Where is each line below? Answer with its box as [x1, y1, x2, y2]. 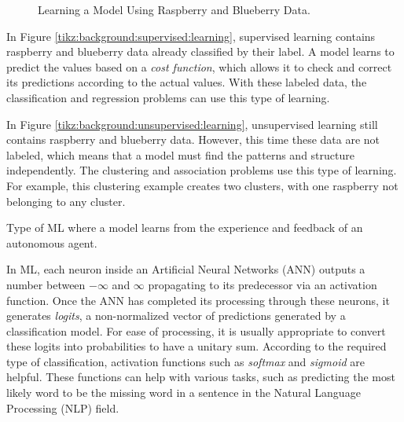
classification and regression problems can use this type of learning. [6, 89, 330, 105]
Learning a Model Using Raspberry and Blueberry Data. [38, 2, 310, 17]
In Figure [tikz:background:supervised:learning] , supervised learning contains [6, 28, 376, 44]
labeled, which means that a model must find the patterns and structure [6, 146, 354, 163]
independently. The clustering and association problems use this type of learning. [6, 162, 397, 178]
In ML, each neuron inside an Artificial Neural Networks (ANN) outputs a [6, 261, 365, 277]
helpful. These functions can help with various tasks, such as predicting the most [6, 369, 395, 385]
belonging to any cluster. [6, 193, 126, 209]
